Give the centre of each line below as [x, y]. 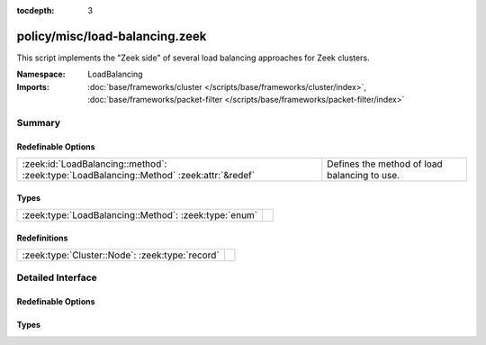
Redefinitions [42, 238]
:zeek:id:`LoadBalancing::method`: [94, 164]
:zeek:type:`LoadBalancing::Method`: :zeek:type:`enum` [140, 215]
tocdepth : [36, 10]
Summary [39, 123]
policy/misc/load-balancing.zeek [112, 36]
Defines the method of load [385, 164]
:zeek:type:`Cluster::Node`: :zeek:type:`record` [121, 255]
